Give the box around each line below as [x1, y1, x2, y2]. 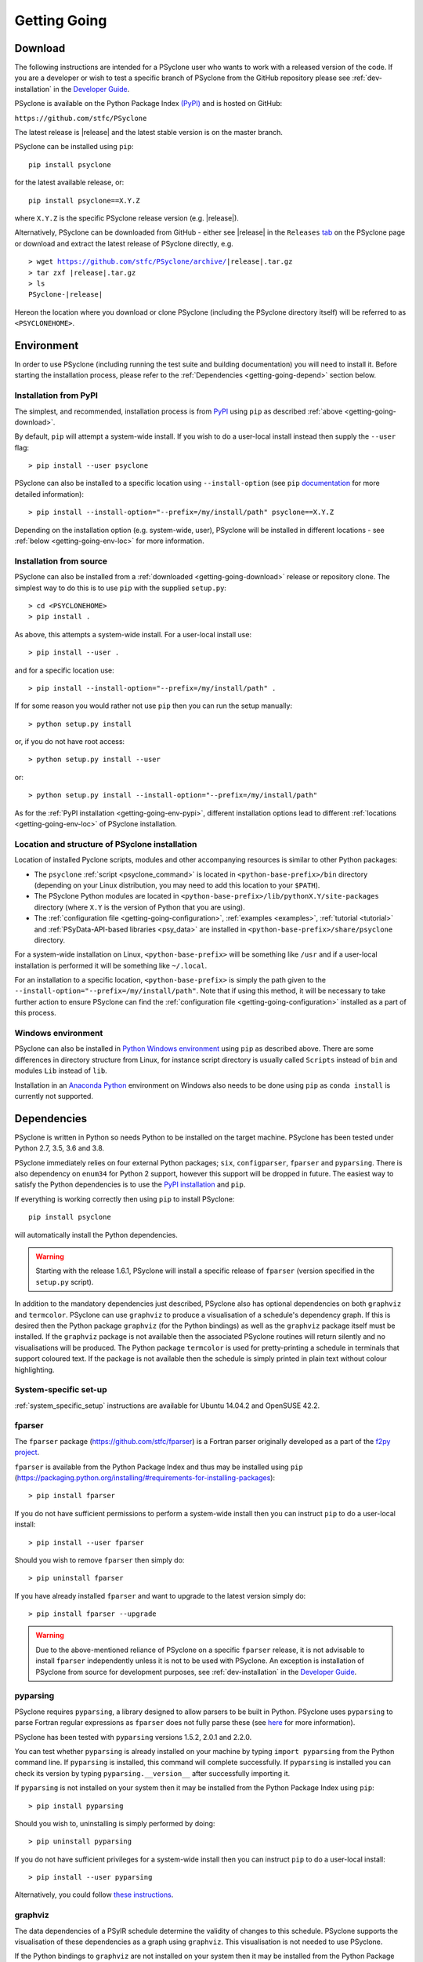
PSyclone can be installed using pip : [14, 142, 134, 151]
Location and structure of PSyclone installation [14, 838, 197, 849]
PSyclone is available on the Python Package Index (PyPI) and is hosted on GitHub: [14, 99, 283, 108]
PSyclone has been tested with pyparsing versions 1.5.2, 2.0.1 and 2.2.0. [14, 1732, 252, 1741]
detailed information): [14, 489, 84, 498]
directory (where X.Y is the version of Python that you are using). [34, 903, 246, 912]
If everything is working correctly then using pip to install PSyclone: [14, 1194, 235, 1204]
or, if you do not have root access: [14, 737, 125, 746]
